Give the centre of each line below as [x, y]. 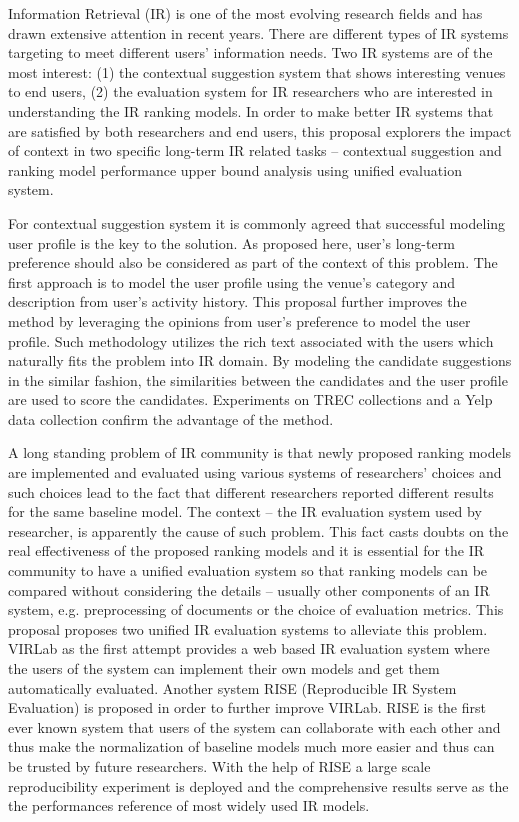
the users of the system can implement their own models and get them [224, 668]
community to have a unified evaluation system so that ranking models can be [248, 570]
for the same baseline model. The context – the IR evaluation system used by [245, 511]
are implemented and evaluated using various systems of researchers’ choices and [255, 472]
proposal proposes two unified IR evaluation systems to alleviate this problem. [248, 628]
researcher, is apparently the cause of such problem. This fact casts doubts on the [258, 530]
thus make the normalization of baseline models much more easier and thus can [251, 746]
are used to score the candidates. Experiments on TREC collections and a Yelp [250, 399]
